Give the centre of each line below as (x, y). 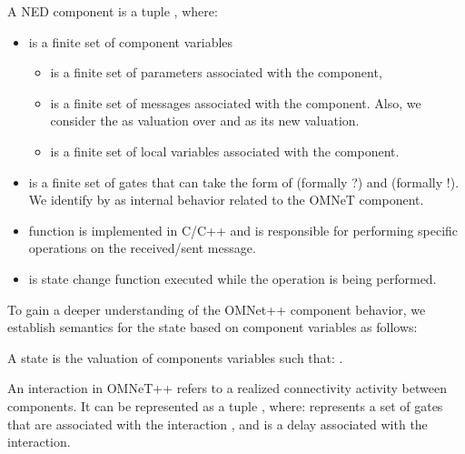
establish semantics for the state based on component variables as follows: (213, 327)
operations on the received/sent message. (142, 248)
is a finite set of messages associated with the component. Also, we (236, 102)
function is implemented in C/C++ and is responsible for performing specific (243, 230)
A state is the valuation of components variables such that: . (175, 357)
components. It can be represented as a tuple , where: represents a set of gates (225, 405)
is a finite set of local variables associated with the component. (225, 151)
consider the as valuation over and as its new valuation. (205, 121)
